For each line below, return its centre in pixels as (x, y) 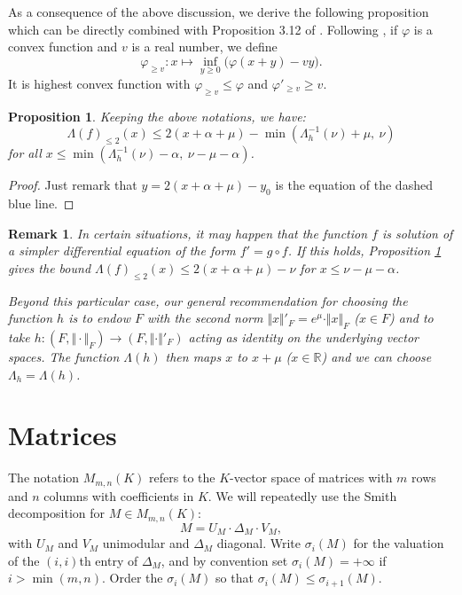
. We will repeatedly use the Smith (302, 495)
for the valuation (399, 543)
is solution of (417, 233)
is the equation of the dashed (354, 185)
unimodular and (146, 543)
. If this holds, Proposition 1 (364, 251)
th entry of (109, 560)
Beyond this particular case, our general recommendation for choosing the (208, 300)
